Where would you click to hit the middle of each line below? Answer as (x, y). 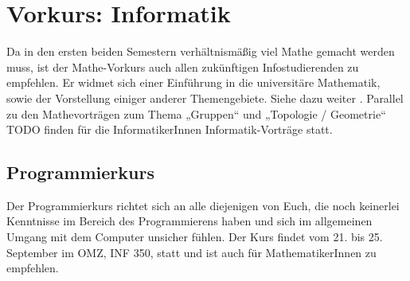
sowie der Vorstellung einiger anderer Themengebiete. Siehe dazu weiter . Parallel (205, 98)
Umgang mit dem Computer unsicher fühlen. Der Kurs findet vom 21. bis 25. (195, 237)
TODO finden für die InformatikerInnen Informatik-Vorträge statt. (170, 129)
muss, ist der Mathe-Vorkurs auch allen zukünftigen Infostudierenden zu (183, 66)
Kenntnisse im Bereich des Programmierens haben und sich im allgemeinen (189, 221)
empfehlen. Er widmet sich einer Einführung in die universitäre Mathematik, (193, 82)
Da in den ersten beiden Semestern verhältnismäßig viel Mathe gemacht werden (201, 51)
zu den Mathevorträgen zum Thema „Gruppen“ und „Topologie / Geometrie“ (196, 113)
